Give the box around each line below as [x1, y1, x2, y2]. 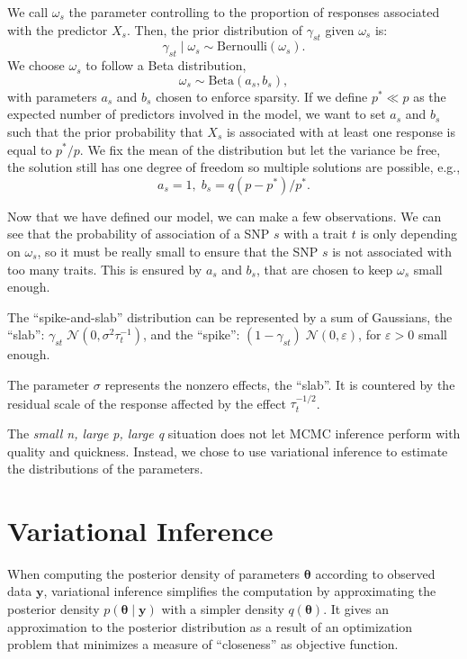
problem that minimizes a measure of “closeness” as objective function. [7, 635, 399, 654]
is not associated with [332, 241, 452, 260]
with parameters [7, 86, 97, 105]
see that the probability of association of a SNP [7, 224, 270, 243]
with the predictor [7, 20, 108, 39]
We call [7, 3, 49, 21]
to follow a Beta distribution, [85, 56, 247, 75]
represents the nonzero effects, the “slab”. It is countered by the [104, 375, 455, 393]
